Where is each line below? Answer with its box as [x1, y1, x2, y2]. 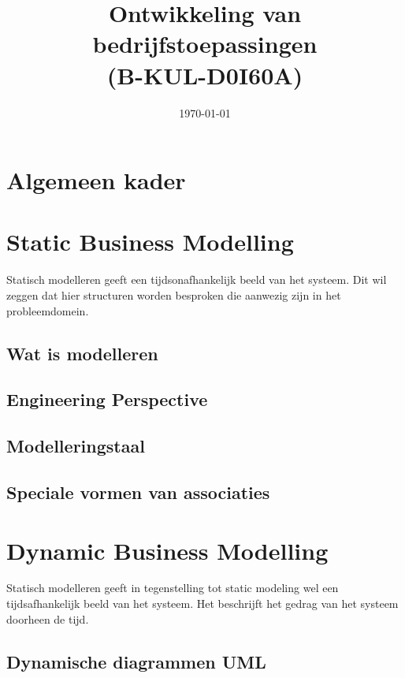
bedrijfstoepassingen [92, 28, 318, 60]
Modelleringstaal [6, 434, 145, 458]
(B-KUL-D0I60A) [106, 58, 303, 91]
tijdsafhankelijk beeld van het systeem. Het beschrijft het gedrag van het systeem [6, 595, 399, 612]
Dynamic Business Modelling [6, 534, 329, 566]
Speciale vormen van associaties [6, 479, 270, 504]
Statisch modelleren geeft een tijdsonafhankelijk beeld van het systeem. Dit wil [6, 271, 387, 288]
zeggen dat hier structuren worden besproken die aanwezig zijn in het [6, 287, 341, 303]
